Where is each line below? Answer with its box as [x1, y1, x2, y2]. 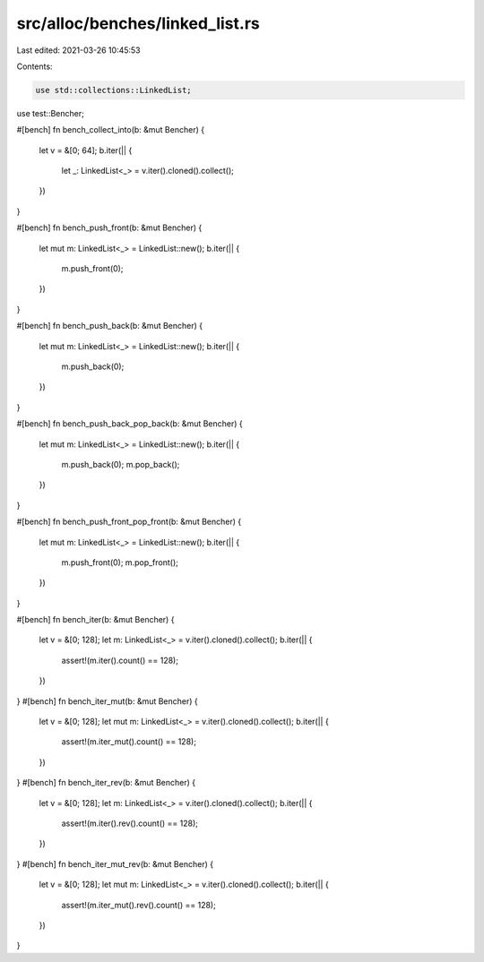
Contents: [16, 61, 53, 72]
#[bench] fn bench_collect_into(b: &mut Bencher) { [16, 125, 205, 135]
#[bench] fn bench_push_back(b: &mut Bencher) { [16, 321, 203, 331]
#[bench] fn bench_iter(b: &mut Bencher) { [16, 614, 175, 625]
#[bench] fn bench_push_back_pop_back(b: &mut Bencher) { [16, 418, 243, 429]
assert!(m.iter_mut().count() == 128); [61, 736, 197, 747]
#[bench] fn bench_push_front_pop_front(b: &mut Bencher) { [16, 516, 242, 528]
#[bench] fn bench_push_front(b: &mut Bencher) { [16, 222, 203, 233]
